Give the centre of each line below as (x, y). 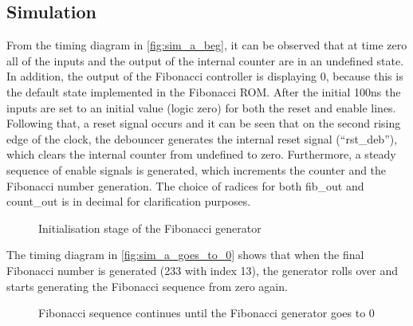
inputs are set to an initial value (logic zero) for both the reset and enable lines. (201, 107)
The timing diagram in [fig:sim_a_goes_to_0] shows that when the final (185, 255)
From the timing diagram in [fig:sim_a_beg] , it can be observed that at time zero (207, 45)
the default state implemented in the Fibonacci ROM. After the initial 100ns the (204, 91)
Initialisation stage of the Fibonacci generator (150, 228)
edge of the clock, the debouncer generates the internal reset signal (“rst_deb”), (202, 138)
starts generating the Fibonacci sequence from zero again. (147, 286)
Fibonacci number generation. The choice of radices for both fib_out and (185, 185)
